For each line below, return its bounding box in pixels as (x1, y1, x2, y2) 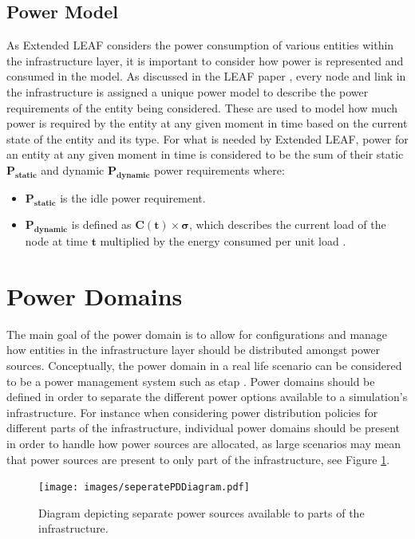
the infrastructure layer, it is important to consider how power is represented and (6, 52, 404, 69)
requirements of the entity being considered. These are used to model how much (6, 99, 398, 116)
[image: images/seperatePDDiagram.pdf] (38, 482, 250, 494)
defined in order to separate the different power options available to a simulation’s (6, 388, 408, 405)
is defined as (71, 216, 132, 233)
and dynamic (41, 161, 105, 178)
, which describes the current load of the (188, 216, 386, 233)
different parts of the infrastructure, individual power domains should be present (6, 419, 401, 436)
